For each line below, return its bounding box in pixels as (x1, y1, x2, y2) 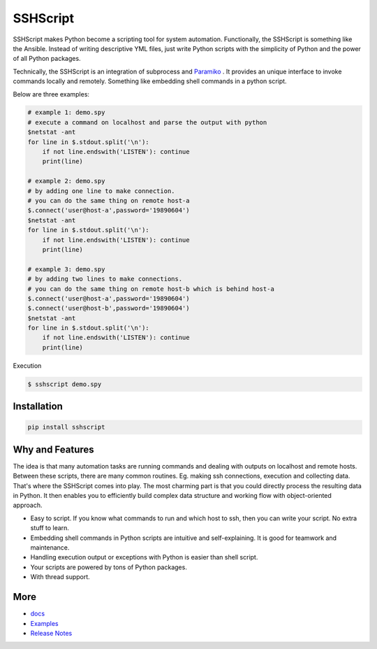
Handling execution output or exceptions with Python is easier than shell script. (30, 553, 258, 562)
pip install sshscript (27, 423, 105, 432)
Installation (13, 401, 63, 413)
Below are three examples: (13, 90, 90, 98)
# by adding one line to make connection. (27, 187, 175, 195)
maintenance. (30, 543, 70, 552)
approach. (13, 501, 43, 510)
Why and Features (13, 443, 94, 455)
